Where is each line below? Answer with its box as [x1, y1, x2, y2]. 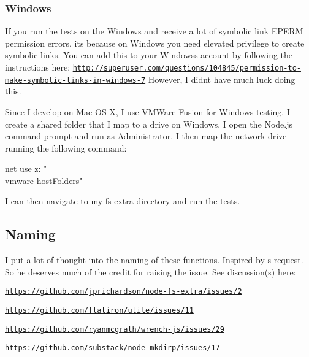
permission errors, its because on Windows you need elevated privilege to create [5, 36, 305, 49]
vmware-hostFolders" [5, 174, 83, 186]
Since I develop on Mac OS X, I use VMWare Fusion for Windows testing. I [5, 105, 290, 118]
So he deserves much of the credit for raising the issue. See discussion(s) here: [5, 265, 296, 278]
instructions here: [5, 61, 71, 73]
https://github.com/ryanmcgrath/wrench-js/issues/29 [5, 324, 224, 334]
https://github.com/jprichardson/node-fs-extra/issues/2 [5, 287, 242, 296]
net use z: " [5, 162, 47, 175]
